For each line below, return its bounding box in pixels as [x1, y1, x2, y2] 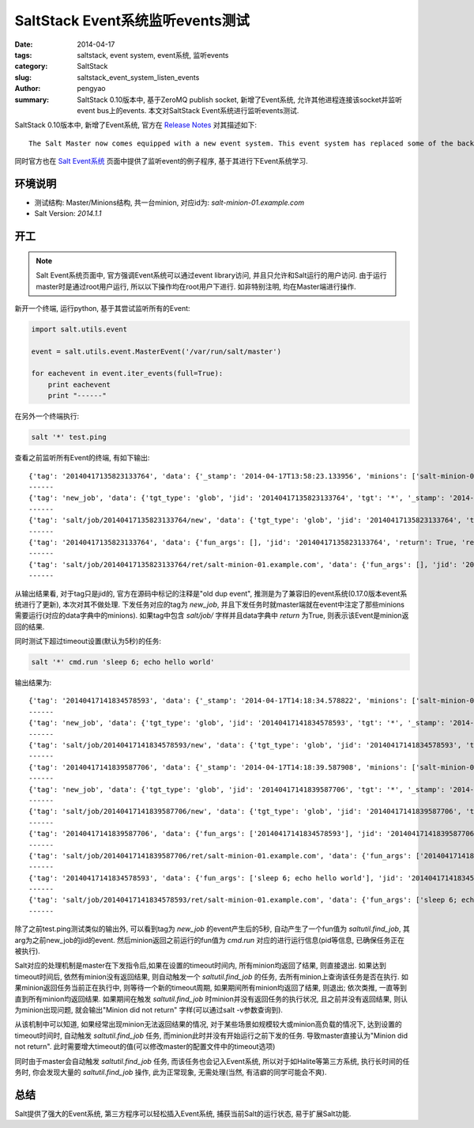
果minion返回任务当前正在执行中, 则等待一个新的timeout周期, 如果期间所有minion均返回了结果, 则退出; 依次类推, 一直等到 [14, 983, 407, 993]
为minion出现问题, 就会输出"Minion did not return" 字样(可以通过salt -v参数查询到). [14, 1005, 284, 1014]
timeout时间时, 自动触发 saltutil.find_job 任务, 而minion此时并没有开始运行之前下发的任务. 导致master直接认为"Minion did [14, 1031, 408, 1040]
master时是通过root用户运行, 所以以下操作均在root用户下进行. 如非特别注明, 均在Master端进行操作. [36, 282, 356, 291]
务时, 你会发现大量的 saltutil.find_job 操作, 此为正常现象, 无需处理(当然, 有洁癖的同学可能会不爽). [14, 1067, 327, 1077]
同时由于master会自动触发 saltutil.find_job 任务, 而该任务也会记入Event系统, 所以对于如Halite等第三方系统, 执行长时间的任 [14, 1056, 410, 1066]
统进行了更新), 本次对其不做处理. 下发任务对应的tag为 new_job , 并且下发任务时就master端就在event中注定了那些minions [14, 600, 404, 609]
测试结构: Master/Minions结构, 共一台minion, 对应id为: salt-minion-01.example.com [34, 198, 304, 207]
